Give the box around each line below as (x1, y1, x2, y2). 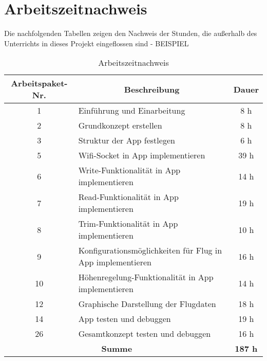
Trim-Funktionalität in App (78, 218, 178, 230)
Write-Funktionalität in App (78, 164, 181, 176)
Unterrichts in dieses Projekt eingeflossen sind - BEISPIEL (4, 38, 189, 48)
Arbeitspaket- (11, 77, 68, 89)
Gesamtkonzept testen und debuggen (78, 328, 211, 340)
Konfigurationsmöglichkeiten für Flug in (78, 244, 222, 257)
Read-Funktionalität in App (78, 191, 179, 203)
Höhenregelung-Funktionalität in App (78, 271, 214, 283)
